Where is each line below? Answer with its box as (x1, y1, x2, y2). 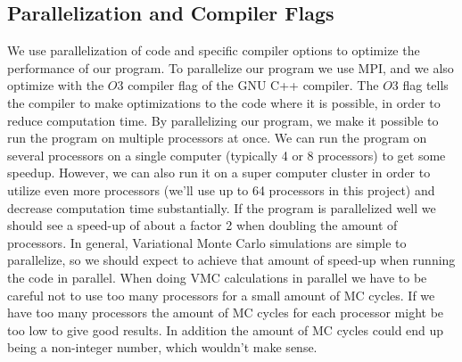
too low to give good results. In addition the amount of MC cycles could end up (7, 320, 444, 339)
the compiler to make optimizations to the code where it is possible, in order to (7, 93, 441, 111)
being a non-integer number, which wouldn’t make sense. (7, 338, 318, 357)
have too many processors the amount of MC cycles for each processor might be (7, 303, 444, 322)
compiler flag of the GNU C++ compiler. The (128, 76, 379, 95)
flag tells (402, 76, 449, 95)
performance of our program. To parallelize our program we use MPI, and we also (7, 58, 454, 77)
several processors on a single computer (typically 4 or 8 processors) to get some (7, 145, 446, 164)
